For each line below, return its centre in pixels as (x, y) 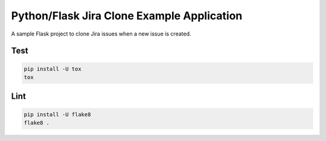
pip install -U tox (53, 69)
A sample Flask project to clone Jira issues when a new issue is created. (101, 34)
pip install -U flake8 (57, 114)
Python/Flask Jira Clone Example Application (127, 16)
